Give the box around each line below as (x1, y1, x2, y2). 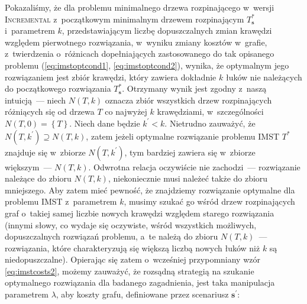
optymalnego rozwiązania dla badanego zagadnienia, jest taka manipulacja (5, 276, 275, 289)
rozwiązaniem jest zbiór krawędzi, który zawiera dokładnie (5, 70, 216, 83)
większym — (5, 160, 52, 173)
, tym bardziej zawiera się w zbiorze (124, 145, 256, 158)
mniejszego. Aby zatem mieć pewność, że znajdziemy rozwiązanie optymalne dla (5, 183, 295, 196)
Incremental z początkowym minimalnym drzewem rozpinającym (5, 12, 244, 25)
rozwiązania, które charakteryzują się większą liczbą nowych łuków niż (5, 241, 260, 254)
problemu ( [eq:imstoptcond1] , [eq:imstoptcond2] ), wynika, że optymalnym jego (5, 59, 289, 71)
